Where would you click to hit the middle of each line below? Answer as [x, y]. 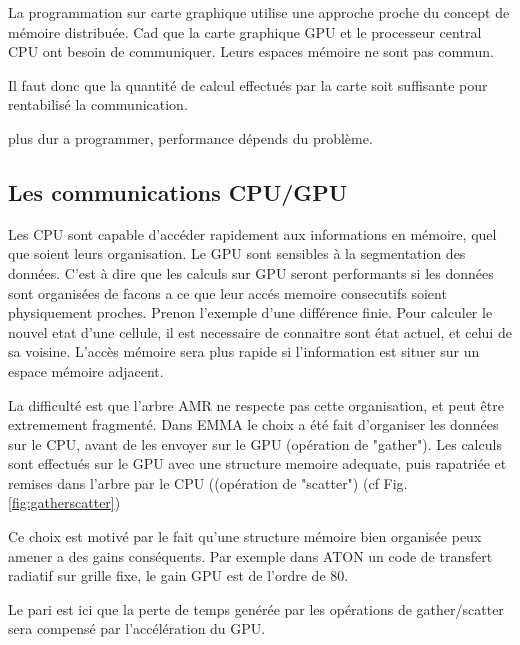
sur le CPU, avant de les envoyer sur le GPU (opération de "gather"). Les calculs [255, 443]
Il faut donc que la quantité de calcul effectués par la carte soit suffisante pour [248, 84]
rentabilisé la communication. [98, 104]
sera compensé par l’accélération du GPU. [137, 628]
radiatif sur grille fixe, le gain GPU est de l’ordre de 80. [178, 575]
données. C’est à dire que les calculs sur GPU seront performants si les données [251, 272]
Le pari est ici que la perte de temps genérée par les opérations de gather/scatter [256, 608]
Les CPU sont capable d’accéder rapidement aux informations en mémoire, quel [252, 233]
